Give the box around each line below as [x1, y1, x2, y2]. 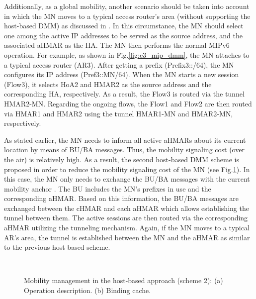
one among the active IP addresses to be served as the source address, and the [4, 30, 243, 40]
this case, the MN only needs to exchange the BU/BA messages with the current [4, 174, 250, 184]
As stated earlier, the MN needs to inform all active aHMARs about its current [4, 134, 246, 145]
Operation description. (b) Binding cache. [24, 285, 151, 296]
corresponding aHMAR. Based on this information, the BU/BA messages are [4, 193, 239, 203]
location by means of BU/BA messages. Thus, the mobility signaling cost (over [4, 144, 245, 155]
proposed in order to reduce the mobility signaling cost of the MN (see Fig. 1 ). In [4, 164, 250, 174]
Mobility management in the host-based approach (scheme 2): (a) [24, 275, 223, 286]
